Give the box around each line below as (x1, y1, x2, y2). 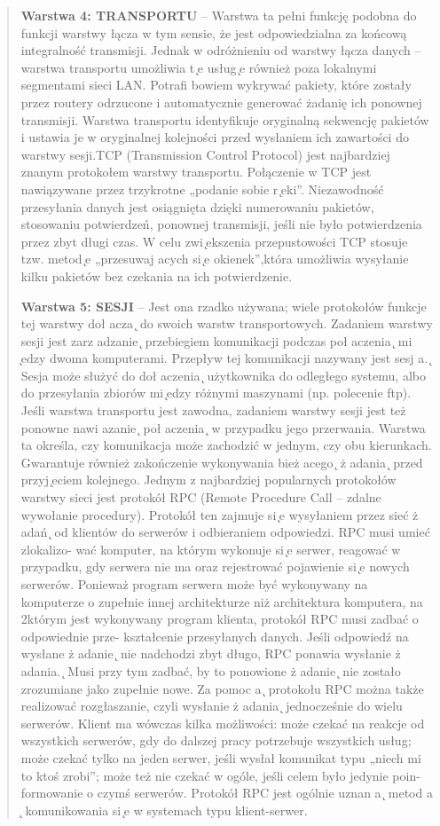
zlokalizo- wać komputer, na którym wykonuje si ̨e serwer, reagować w (20, 539, 401, 558)
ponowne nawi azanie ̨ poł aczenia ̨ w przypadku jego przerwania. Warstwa (20, 418, 426, 437)
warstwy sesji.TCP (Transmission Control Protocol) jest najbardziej (20, 145, 390, 163)
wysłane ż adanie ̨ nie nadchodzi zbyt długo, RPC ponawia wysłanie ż (20, 644, 401, 663)
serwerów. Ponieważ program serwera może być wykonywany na (20, 575, 368, 593)
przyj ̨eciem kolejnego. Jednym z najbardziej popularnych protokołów (20, 470, 397, 489)
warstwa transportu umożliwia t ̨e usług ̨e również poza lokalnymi (20, 58, 377, 76)
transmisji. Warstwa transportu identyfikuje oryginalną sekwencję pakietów (20, 110, 429, 129)
